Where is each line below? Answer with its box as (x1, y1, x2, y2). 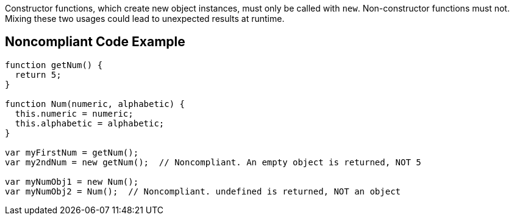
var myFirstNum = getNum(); (5, 147, 139, 157)
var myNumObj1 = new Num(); (5, 176, 139, 187)
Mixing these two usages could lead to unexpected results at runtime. (5, 13, 285, 24)
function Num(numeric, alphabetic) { (5, 98, 185, 109)
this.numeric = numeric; (15, 108, 134, 119)
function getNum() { (5, 60, 103, 70)
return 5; (15, 69, 62, 80)
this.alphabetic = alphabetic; (15, 118, 165, 128)
